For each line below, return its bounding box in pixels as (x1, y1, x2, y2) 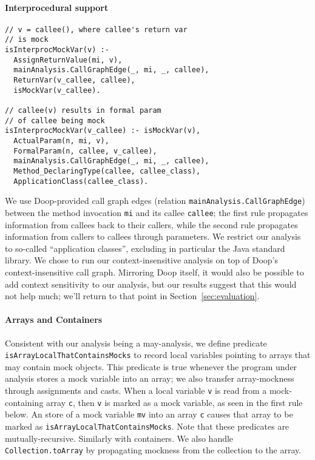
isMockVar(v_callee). (13, 86, 101, 95)
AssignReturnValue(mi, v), (13, 55, 123, 64)
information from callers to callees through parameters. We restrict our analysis (5, 230, 301, 243)
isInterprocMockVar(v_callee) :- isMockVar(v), (5, 126, 201, 135)
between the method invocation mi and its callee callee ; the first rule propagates (5, 206, 308, 218)
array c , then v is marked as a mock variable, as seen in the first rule (46, 396, 303, 408)
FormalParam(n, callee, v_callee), (13, 146, 157, 155)
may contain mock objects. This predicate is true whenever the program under (5, 360, 297, 373)
